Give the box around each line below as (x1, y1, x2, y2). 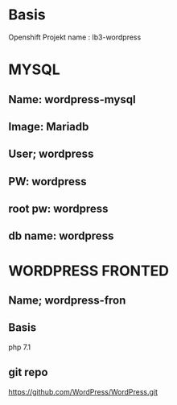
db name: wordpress (8, 229, 114, 243)
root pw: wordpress (8, 202, 109, 216)
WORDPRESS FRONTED (8, 262, 170, 279)
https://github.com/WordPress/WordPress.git (8, 386, 158, 396)
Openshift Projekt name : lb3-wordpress (8, 32, 142, 42)
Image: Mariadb (8, 119, 89, 134)
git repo (8, 366, 48, 379)
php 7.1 (8, 342, 31, 352)
